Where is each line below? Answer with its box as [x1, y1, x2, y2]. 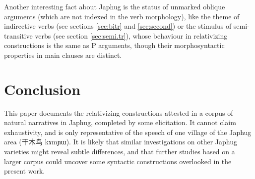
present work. [4, 166, 45, 176]
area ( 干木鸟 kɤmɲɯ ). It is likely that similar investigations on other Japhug [4, 136, 238, 147]
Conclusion [4, 79, 81, 99]
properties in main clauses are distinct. [4, 49, 122, 60]
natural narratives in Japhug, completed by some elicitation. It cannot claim [4, 117, 236, 128]
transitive [4, 30, 33, 41]
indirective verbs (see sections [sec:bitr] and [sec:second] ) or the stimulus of [4, 21, 232, 31]
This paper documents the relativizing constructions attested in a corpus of [4, 107, 233, 118]
